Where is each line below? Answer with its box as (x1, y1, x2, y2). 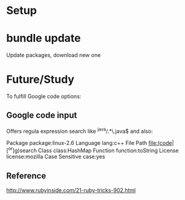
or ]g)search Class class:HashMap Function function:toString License (8, 145, 179, 154)
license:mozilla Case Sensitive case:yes (6, 153, 106, 161)
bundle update (6, 32, 81, 45)
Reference (6, 170, 47, 181)
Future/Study (6, 73, 74, 87)
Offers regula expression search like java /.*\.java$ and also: (6, 126, 153, 135)
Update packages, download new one (6, 52, 101, 59)
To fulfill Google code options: (6, 93, 82, 100)
